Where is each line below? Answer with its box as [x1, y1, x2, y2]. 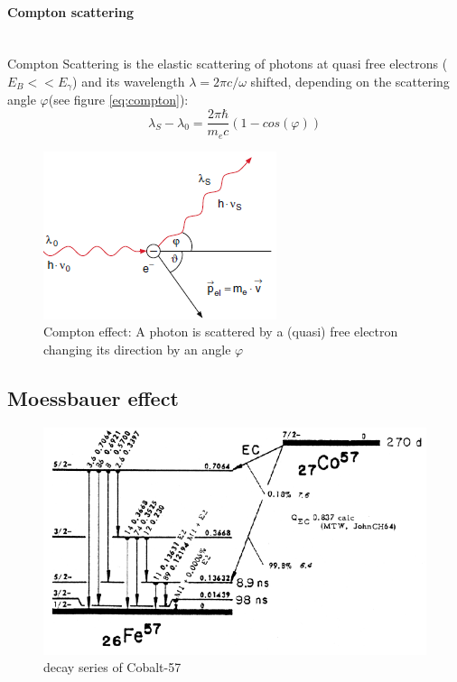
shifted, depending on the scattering [250, 71, 450, 90]
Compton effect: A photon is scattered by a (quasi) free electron [43, 322, 398, 341]
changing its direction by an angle [43, 339, 231, 358]
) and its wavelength [72, 71, 185, 90]
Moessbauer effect [7, 383, 179, 411]
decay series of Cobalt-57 [43, 658, 182, 677]
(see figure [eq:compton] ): [48, 90, 189, 109]
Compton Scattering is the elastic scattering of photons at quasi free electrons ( [7, 54, 448, 73]
